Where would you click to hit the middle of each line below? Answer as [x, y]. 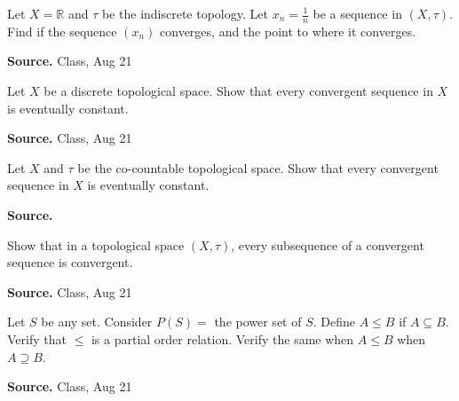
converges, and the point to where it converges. [288, 31]
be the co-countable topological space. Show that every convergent [258, 167]
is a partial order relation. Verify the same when [222, 338]
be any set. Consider [97, 322]
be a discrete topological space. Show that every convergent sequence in [238, 91]
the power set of [258, 322]
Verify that [37, 338]
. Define [334, 322]
